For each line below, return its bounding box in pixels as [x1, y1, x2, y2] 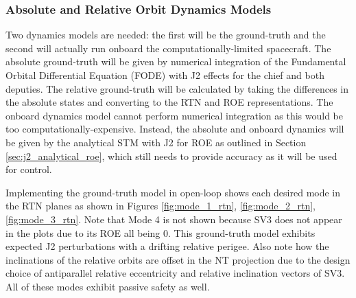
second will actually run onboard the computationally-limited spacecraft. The [5, 41, 331, 55]
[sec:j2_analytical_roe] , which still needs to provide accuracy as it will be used [5, 148, 337, 163]
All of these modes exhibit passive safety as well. [5, 279, 210, 293]
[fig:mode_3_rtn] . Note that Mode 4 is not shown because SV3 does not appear [5, 211, 342, 226]
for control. [5, 162, 52, 176]
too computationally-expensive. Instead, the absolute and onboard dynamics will [5, 122, 344, 136]
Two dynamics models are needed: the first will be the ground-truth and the [5, 27, 326, 42]
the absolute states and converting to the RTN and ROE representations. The [5, 95, 333, 109]
